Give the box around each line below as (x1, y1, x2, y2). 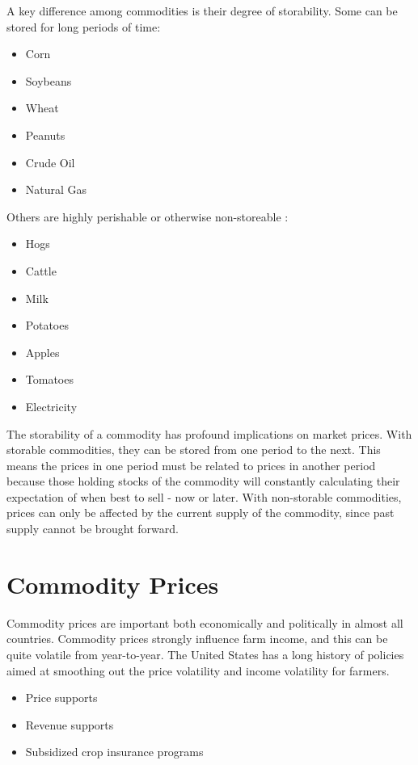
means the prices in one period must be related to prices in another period (6, 456, 376, 473)
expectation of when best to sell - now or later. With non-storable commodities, (6, 488, 402, 505)
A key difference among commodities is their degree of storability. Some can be (6, 2, 398, 19)
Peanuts (25, 126, 65, 143)
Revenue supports (25, 716, 114, 733)
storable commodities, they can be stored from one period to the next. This (6, 441, 381, 458)
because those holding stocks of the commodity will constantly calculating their (6, 473, 400, 490)
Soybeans (25, 72, 72, 89)
